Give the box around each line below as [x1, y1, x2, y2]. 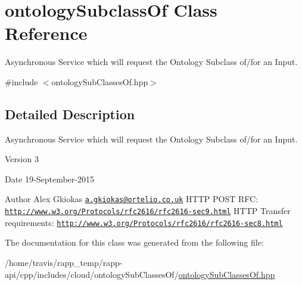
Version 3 [5, 153, 39, 165]
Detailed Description [5, 104, 135, 123]
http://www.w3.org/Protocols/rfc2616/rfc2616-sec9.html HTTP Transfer [5, 205, 291, 217]
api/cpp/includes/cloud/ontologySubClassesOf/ [5, 268, 179, 280]
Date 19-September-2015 [5, 172, 94, 185]
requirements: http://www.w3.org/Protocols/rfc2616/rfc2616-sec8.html [5, 216, 283, 228]
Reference [5, 21, 88, 45]
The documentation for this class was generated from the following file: [5, 236, 264, 249]
